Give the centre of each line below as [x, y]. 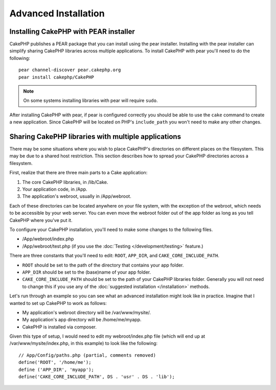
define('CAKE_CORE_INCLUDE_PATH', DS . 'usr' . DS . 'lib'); [97, 377]
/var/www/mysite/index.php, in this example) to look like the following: [84, 343]
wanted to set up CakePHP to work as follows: [58, 303]
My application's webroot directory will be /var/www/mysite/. [87, 312]
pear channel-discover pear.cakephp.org [70, 70]
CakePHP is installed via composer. [60, 327]
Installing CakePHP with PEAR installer [72, 32]
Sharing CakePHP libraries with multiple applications [95, 137]
